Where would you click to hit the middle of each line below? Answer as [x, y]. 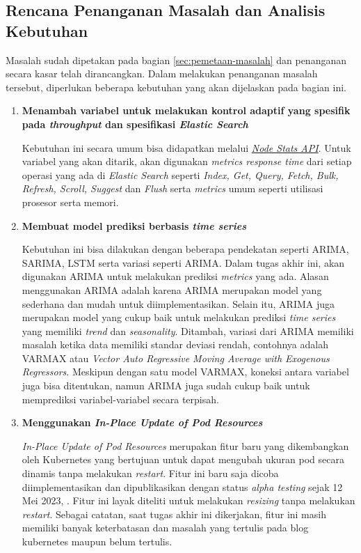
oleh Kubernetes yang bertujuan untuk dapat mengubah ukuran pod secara [183, 459]
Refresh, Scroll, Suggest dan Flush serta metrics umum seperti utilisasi [173, 188]
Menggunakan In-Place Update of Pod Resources [142, 422]
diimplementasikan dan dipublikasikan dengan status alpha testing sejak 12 [182, 486]
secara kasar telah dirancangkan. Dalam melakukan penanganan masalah [162, 73]
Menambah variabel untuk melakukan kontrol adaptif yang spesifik [186, 110]
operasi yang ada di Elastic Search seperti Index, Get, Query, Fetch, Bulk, [180, 174]
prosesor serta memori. [70, 202]
